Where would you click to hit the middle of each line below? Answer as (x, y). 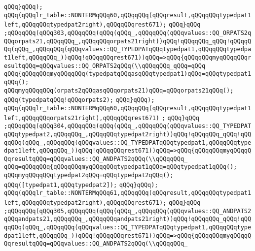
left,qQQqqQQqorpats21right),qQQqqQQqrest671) (82, 118)
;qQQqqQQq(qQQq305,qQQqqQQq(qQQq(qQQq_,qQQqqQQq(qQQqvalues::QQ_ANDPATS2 (128, 211)
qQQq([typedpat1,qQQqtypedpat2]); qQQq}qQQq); (81, 185)
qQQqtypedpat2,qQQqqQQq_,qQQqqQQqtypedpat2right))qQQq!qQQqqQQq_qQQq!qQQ (128, 134)
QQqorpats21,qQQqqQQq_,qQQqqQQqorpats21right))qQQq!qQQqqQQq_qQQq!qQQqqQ (128, 41)
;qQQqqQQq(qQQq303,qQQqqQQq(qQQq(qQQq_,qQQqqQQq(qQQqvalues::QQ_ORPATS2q (128, 33)
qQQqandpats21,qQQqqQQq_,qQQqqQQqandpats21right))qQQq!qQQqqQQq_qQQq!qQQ (128, 219)
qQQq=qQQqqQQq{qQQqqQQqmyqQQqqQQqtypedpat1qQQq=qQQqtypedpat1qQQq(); (121, 167)
